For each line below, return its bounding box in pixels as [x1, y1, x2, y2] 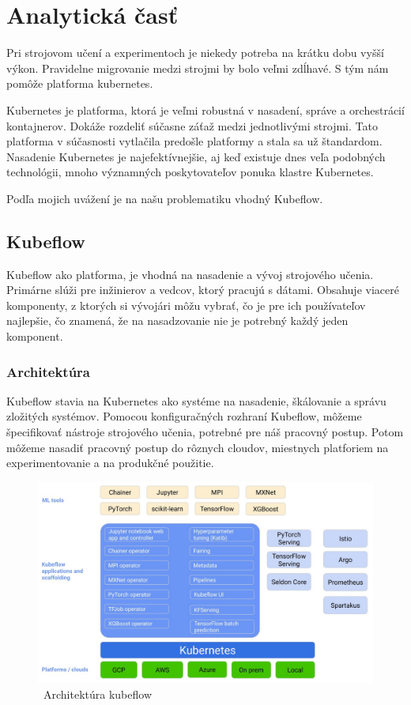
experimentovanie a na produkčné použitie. [6, 454, 214, 471]
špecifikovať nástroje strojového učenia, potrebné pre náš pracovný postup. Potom [6, 424, 404, 440]
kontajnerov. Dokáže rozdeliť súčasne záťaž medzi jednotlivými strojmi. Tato [6, 117, 378, 134]
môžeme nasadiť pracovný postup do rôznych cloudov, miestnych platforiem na [6, 439, 389, 455]
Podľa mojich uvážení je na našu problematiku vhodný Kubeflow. [6, 190, 323, 206]
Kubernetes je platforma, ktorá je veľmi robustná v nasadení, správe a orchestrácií [6, 101, 405, 118]
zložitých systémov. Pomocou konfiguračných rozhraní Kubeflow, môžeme [6, 408, 362, 424]
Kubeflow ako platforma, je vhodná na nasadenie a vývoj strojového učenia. [6, 266, 374, 282]
